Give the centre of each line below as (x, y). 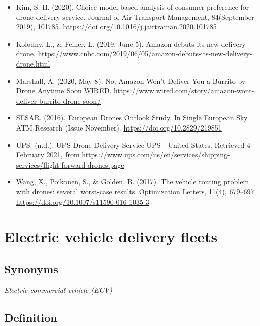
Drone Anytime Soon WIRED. (64, 91)
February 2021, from (48, 155)
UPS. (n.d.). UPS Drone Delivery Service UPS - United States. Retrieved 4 (133, 144)
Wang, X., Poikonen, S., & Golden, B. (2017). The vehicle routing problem (133, 182)
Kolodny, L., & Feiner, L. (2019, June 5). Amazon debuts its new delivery (131, 43)
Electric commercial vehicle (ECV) (58, 290)
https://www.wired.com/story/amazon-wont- (184, 91)
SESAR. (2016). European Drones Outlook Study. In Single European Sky (132, 118)
